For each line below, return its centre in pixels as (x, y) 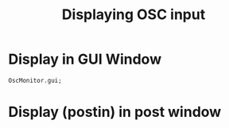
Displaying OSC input (134, 15)
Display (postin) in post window (115, 112)
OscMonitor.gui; (35, 80)
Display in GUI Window (85, 59)
